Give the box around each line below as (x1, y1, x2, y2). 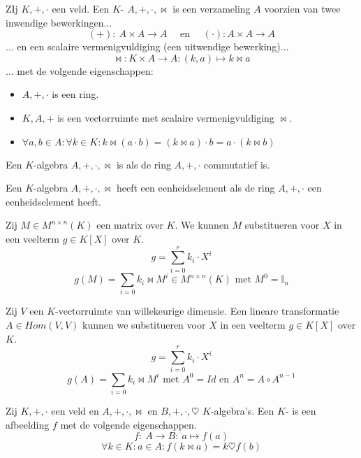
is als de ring (116, 157, 171, 171)
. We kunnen (175, 217, 229, 232)
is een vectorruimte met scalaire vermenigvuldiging (57, 110, 274, 124)
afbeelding (6, 417, 50, 431)
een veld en (51, 403, 99, 418)
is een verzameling (172, 1, 251, 15)
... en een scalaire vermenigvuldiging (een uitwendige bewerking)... (6, 39, 289, 54)
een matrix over (96, 217, 163, 232)
